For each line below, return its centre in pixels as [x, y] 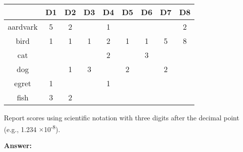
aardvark [23, 27]
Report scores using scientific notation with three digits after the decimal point [122, 117]
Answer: [18, 145]
